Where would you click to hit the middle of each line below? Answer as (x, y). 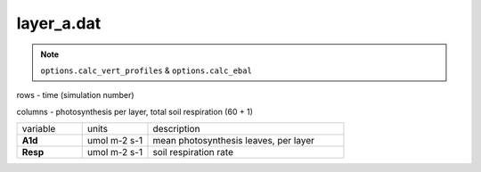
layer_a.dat (59, 23)
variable (39, 129)
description (176, 129)
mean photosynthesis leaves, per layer (234, 141)
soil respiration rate (193, 152)
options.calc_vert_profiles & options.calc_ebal (147, 70)
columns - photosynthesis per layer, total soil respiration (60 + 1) (135, 111)
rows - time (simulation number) (75, 95)
